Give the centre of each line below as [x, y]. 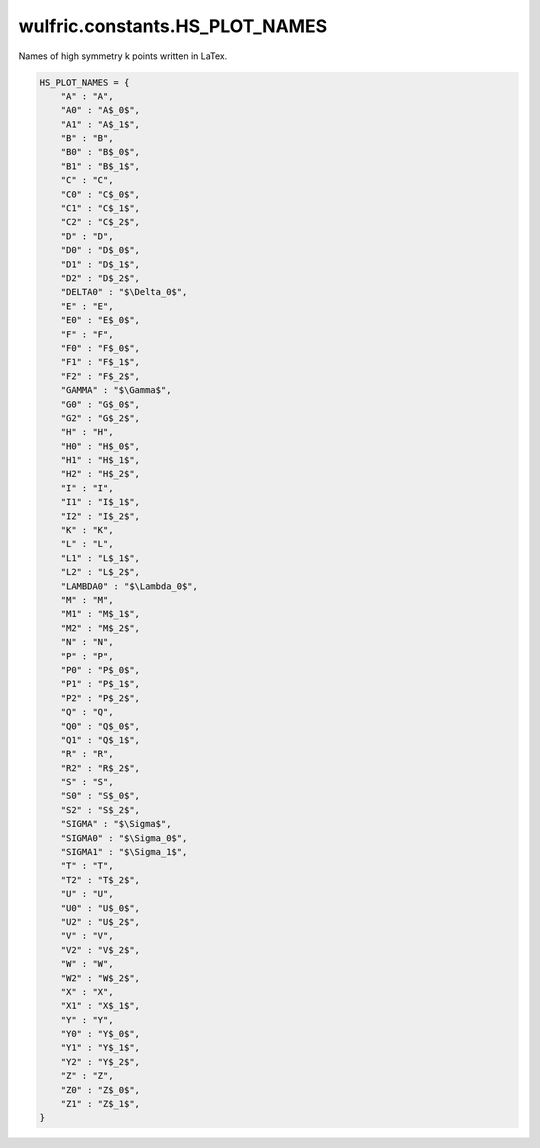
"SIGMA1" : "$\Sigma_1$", [124, 852]
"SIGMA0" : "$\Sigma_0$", [124, 838]
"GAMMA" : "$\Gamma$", [116, 390]
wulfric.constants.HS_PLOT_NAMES [173, 26]
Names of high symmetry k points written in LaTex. [123, 56]
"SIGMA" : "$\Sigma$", [116, 824]
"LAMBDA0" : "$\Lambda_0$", [129, 586]
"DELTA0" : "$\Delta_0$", [124, 292]
